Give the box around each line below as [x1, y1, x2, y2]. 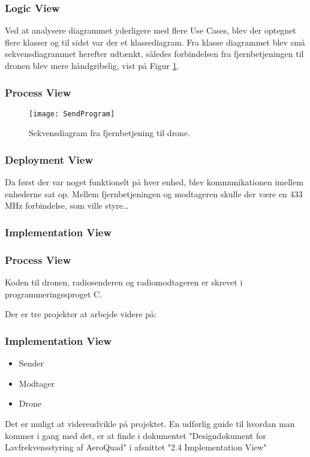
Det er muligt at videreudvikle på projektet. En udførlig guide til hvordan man [5, 417, 295, 429]
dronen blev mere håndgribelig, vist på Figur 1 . [5, 59, 179, 71]
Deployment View [5, 152, 93, 167]
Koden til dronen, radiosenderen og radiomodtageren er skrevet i [5, 276, 243, 288]
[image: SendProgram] [29, 109, 115, 118]
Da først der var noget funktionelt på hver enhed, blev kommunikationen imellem [5, 176, 303, 188]
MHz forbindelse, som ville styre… [5, 199, 129, 212]
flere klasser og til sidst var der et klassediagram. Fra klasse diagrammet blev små [5, 35, 305, 48]
